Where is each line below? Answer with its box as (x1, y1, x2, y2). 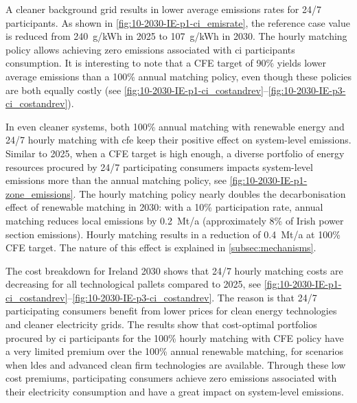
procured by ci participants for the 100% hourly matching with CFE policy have (5, 330, 344, 345)
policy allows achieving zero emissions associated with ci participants (5, 42, 295, 56)
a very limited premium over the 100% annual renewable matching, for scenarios (5, 344, 343, 358)
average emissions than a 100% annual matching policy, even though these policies (5, 69, 352, 83)
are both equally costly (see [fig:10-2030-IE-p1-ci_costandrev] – (5, 82, 268, 97)
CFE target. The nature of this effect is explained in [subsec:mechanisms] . (5, 240, 316, 255)
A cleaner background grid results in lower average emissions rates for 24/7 (5, 2, 322, 16)
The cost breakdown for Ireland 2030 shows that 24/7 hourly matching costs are (5, 263, 343, 277)
